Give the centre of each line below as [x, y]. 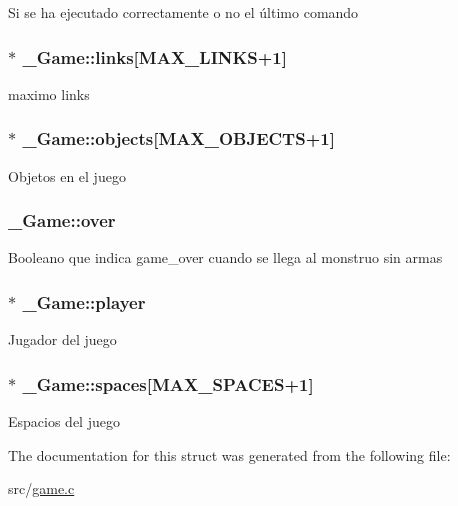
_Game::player [84, 301]
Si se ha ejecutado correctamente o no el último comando [183, 12]
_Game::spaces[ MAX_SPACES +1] [168, 383]
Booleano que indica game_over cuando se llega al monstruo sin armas [225, 257]
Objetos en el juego [67, 175]
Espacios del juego [64, 421]
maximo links [49, 93]
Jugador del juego [62, 339]
